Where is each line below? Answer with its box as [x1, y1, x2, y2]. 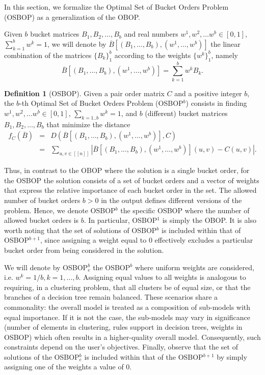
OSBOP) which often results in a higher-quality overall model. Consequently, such [4, 331, 261, 342]
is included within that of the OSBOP [84, 351, 203, 362]
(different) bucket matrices [145, 107, 228, 118]
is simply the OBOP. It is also [162, 215, 256, 225]
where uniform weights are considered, [135, 262, 254, 272]
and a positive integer [174, 88, 242, 98]
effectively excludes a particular [154, 235, 253, 245]
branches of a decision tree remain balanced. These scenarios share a [4, 292, 218, 302]
